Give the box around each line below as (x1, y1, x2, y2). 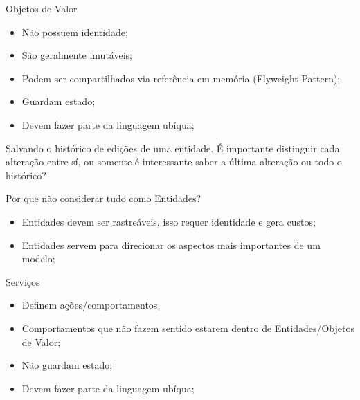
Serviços (6, 274, 40, 289)
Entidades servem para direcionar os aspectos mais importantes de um (21, 237, 321, 252)
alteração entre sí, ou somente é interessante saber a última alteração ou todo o (6, 154, 342, 169)
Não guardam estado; (21, 358, 113, 372)
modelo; (21, 251, 55, 266)
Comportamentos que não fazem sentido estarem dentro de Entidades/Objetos (21, 320, 354, 335)
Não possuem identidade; (21, 24, 128, 39)
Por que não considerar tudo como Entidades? (6, 191, 201, 206)
